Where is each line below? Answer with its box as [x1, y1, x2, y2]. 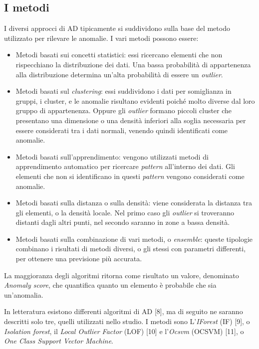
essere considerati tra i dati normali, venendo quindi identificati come [15, 125, 228, 135]
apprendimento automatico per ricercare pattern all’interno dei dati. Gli [15, 161, 235, 172]
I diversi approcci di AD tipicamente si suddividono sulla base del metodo [4, 23, 230, 33]
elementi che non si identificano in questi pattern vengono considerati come [15, 171, 245, 181]
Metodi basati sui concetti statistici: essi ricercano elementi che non [15, 49, 223, 60]
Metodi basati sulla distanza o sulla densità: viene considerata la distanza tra [15, 197, 252, 208]
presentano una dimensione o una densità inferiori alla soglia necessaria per [15, 115, 246, 125]
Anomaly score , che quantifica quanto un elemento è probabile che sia [4, 280, 217, 290]
